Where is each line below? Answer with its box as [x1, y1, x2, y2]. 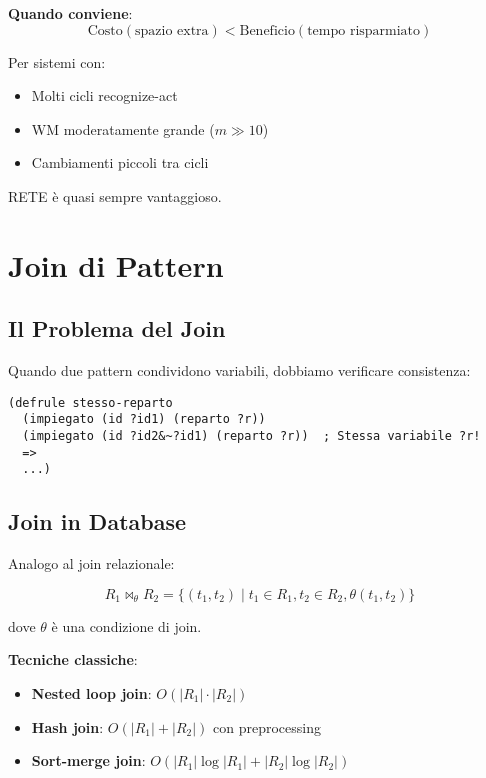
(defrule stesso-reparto [8, 395, 173, 410]
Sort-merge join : [31, 750, 146, 771]
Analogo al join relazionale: [8, 553, 175, 574]
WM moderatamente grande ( [31, 118, 215, 139]
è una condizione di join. [51, 615, 202, 636]
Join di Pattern [8, 244, 224, 285]
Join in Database [8, 506, 187, 537]
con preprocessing [212, 716, 321, 737]
